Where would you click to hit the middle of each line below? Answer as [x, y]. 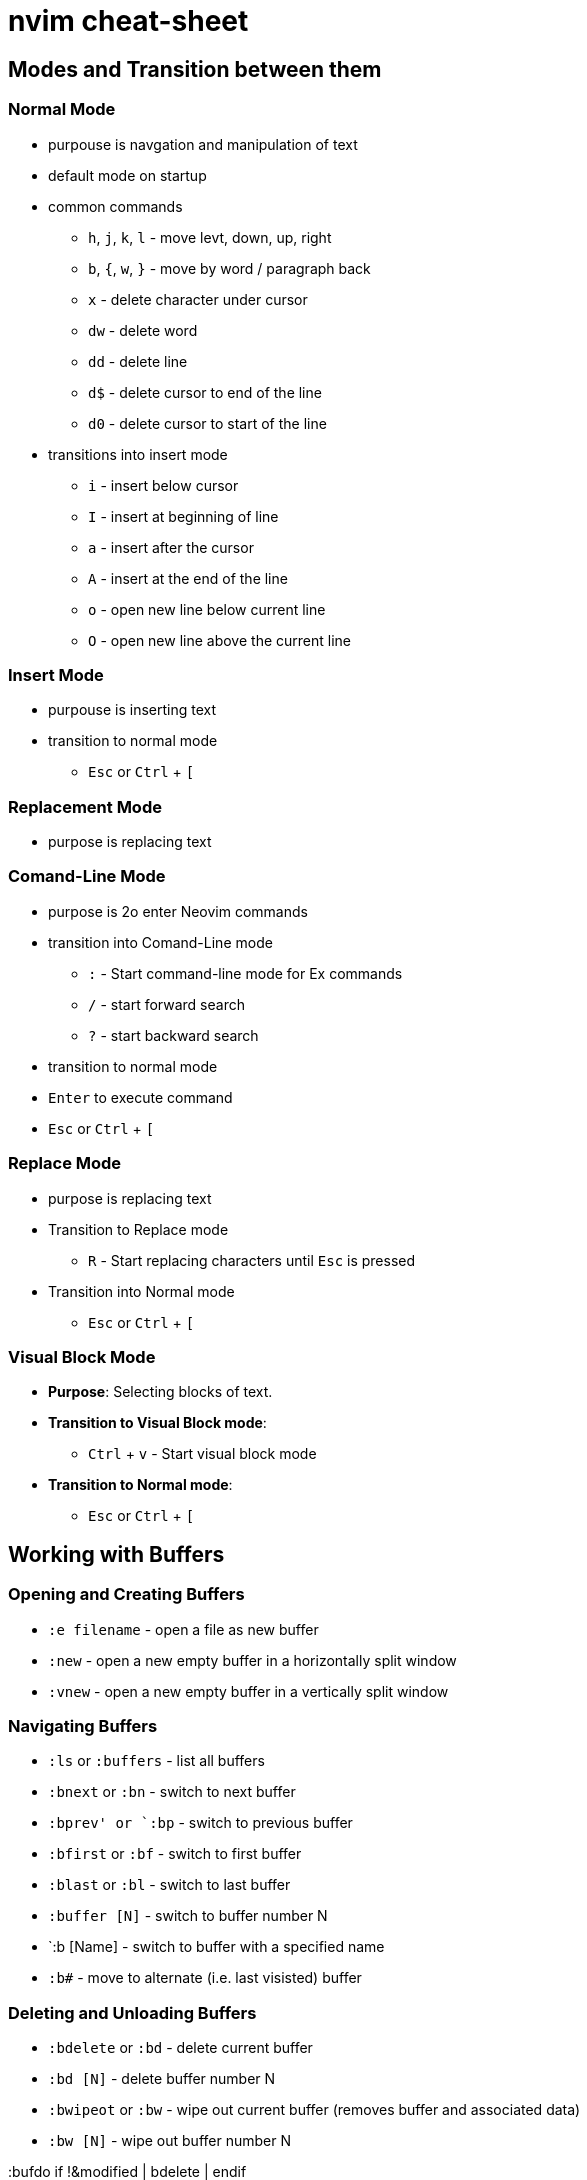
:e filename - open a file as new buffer [183, 1629]
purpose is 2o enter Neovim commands [178, 911]
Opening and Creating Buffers [126, 1594]
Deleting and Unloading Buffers [132, 2012]
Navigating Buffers [83, 1725]
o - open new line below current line [207, 609]
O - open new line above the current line [219, 640]
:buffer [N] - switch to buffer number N [188, 1916]
